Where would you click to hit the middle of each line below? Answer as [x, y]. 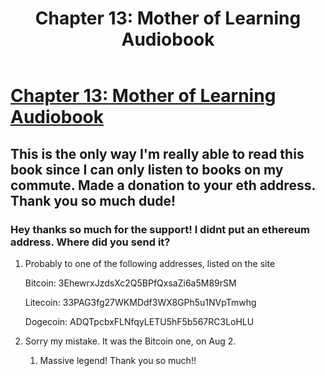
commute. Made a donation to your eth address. [163, 185]
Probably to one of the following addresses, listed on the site [150, 263]
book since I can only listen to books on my [147, 169]
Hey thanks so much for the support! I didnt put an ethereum [160, 229]
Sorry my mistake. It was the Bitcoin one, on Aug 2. [130, 341]
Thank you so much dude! [93, 200]
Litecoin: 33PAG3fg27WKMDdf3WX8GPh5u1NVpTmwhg [140, 302]
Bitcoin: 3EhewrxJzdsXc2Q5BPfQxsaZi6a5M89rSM [130, 283]
